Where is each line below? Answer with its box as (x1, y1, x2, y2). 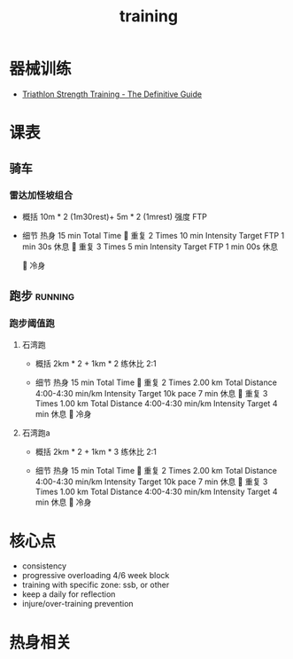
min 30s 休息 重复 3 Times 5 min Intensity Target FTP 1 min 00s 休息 (21, 241, 279, 252)
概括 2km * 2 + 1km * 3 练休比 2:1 (35, 446, 157, 457)
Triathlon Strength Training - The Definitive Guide (21, 89, 202, 99)
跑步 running (9, 288, 75, 303)
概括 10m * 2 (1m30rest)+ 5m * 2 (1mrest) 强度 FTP (21, 211, 208, 222)
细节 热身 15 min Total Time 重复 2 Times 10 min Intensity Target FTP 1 (21, 230, 285, 240)
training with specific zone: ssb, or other (21, 579, 170, 591)
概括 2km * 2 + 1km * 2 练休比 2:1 (35, 357, 157, 369)
